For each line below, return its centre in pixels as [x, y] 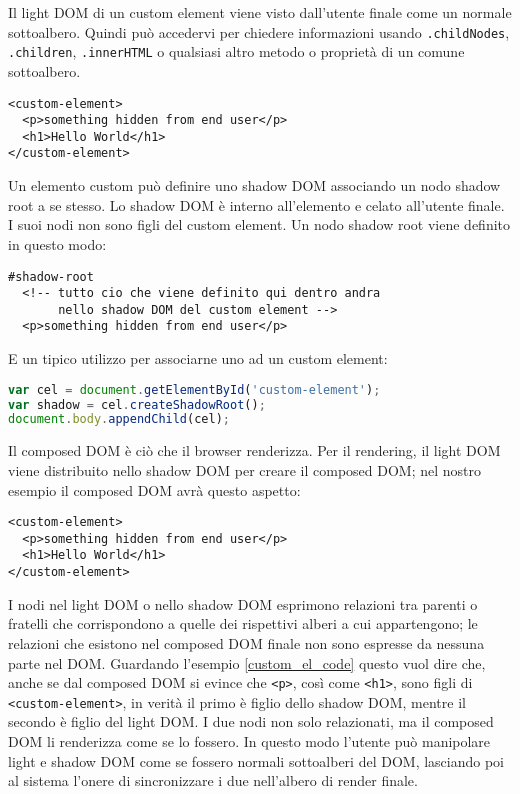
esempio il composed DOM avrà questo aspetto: [154, 489]
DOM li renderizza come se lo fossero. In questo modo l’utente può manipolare [249, 741]
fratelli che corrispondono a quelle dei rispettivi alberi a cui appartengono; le [243, 623]
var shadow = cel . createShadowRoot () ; [137, 404]
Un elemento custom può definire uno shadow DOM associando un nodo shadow [254, 185]
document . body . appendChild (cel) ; [119, 419]
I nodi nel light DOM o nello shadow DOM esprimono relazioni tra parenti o [243, 603]
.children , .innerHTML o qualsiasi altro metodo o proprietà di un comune [236, 51]
